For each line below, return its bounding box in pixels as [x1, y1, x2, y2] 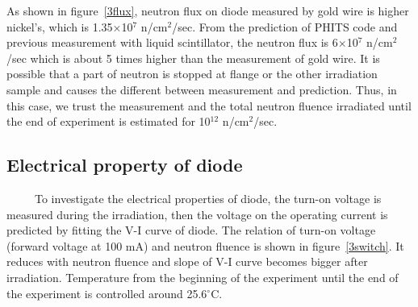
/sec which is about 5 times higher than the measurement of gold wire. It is [6, 49, 380, 66]
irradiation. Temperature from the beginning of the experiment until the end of [6, 268, 399, 285]
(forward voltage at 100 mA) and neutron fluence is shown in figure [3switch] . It [6, 237, 404, 254]
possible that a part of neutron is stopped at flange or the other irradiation [6, 65, 378, 82]
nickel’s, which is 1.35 [6, 18, 113, 35]
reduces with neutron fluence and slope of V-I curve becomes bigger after [6, 253, 368, 270]
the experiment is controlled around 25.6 [6, 284, 207, 301]
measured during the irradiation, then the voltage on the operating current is [6, 205, 388, 222]
